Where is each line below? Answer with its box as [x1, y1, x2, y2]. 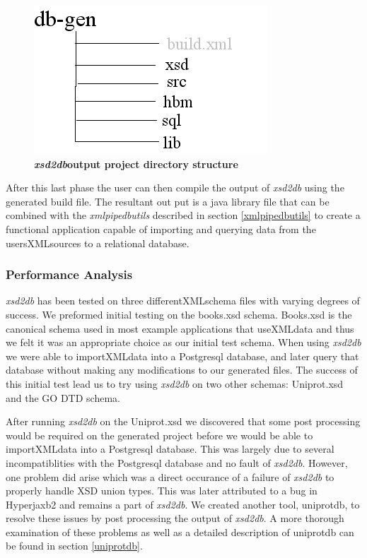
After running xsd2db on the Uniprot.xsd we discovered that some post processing [6, 414, 361, 429]
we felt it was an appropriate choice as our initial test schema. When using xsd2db [6, 335, 361, 350]
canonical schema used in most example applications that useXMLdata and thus [6, 321, 354, 336]
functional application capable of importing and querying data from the [6, 221, 316, 236]
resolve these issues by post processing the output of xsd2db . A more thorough [6, 511, 344, 526]
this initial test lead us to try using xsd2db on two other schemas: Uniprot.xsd [6, 376, 344, 391]
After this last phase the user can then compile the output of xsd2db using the [6, 180, 344, 195]
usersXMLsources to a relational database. [6, 235, 190, 250]
